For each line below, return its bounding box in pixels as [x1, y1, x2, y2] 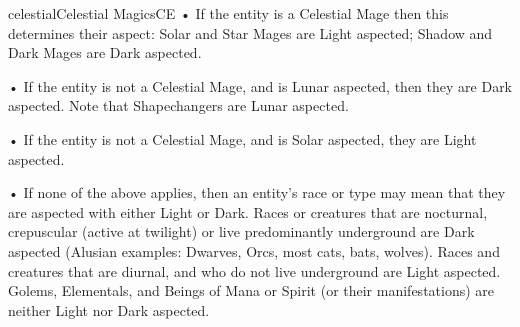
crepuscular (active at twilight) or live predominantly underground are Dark [8, 221, 475, 242]
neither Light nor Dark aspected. [8, 299, 210, 320]
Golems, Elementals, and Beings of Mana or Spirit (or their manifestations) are [8, 280, 495, 301]
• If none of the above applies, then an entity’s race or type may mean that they [8, 182, 506, 203]
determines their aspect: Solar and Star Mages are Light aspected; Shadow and [8, 22, 493, 43]
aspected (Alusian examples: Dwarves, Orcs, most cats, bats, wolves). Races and [8, 240, 500, 261]
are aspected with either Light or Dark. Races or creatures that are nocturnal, [8, 201, 488, 222]
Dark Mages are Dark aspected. [8, 42, 202, 63]
